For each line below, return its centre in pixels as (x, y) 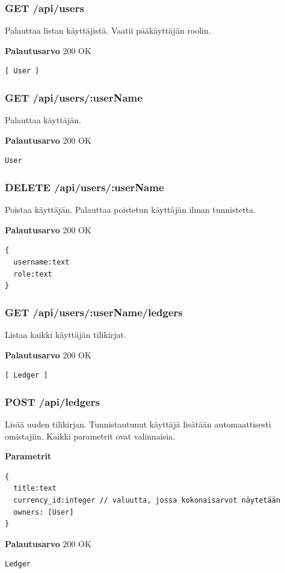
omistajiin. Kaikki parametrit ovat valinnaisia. (90, 436)
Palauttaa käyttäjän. (43, 120)
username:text (41, 262)
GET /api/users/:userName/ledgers (94, 312)
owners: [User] (44, 512)
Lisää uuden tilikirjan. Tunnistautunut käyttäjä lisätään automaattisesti (138, 424)
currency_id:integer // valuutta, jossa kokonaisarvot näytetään (147, 500)
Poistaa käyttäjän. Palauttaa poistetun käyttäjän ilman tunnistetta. (130, 210)
